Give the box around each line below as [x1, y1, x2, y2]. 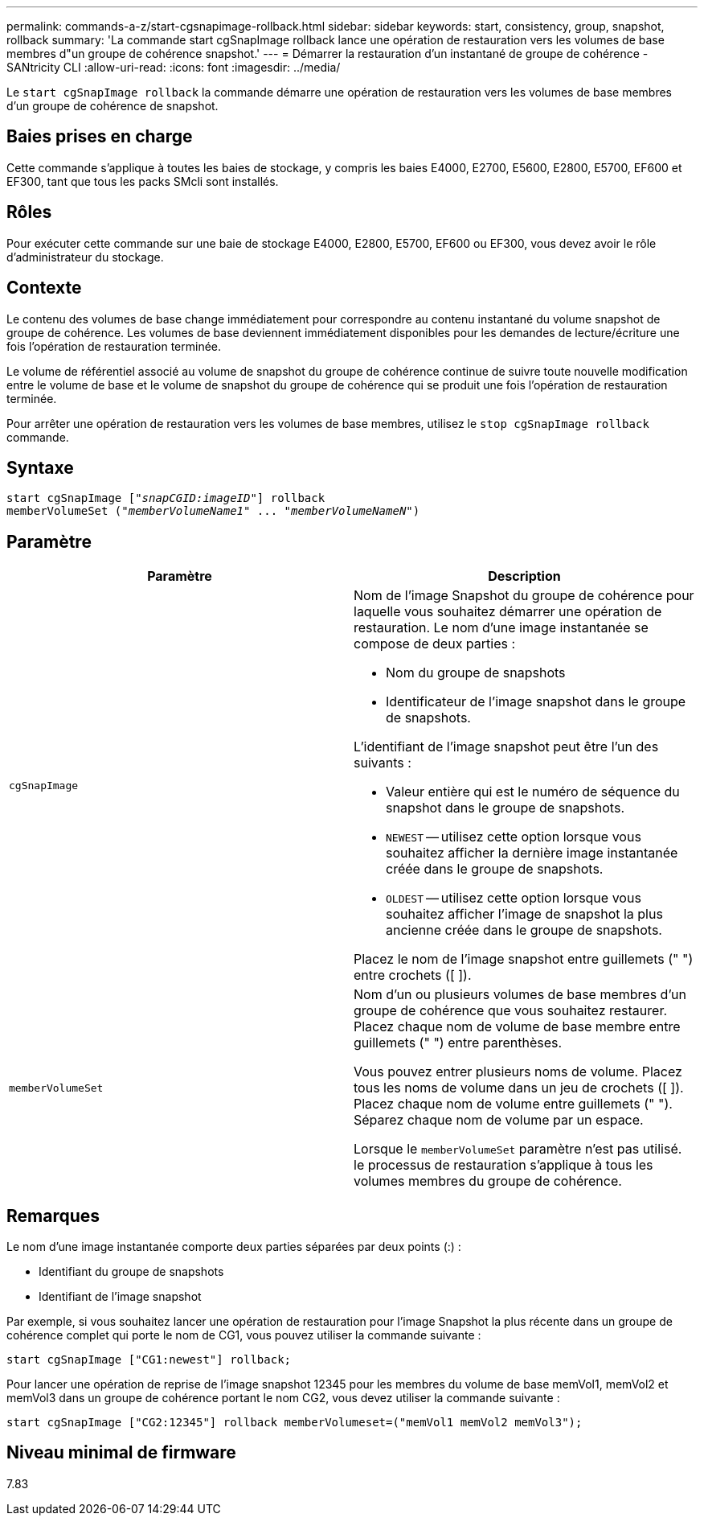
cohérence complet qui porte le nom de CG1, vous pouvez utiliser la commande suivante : [6, 1328, 481, 1343]
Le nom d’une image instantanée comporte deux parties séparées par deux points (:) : [6, 1240, 461, 1254]
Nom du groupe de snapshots [386, 664, 566, 681]
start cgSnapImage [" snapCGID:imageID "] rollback [6, 492, 325, 505]
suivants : [354, 755, 411, 771]
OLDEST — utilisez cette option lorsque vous [386, 890, 641, 907]
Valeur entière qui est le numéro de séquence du [386, 784, 680, 800]
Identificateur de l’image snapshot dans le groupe [386, 693, 686, 710]
